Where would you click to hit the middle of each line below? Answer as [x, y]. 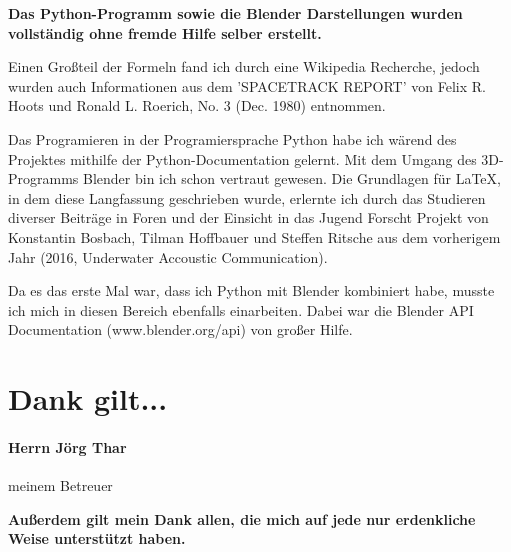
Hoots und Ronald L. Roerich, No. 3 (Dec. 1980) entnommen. [197, 105]
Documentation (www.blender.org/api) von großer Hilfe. [180, 329]
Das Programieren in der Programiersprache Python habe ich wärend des [232, 138]
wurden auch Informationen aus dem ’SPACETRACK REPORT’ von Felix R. [247, 85]
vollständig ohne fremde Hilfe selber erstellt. [165, 32]
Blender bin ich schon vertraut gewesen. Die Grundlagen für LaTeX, [292, 178]
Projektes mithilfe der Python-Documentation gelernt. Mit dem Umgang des [242, 158]
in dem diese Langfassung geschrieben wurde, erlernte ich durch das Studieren [247, 197]
